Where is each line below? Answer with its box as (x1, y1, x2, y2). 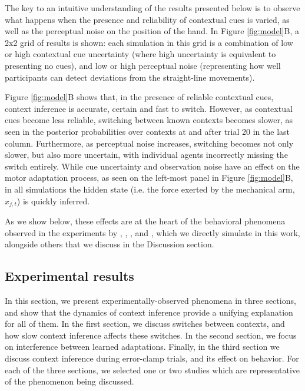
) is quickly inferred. (16, 194, 90, 207)
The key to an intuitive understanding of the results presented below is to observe (5, 2, 300, 14)
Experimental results (5, 267, 134, 285)
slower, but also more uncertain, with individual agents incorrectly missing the (5, 148, 288, 161)
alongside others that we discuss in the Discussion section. (5, 238, 214, 250)
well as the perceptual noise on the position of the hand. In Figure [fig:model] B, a (5, 25, 300, 37)
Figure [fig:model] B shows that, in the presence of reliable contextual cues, (5, 91, 274, 103)
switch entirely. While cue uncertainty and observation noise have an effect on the (5, 160, 300, 172)
